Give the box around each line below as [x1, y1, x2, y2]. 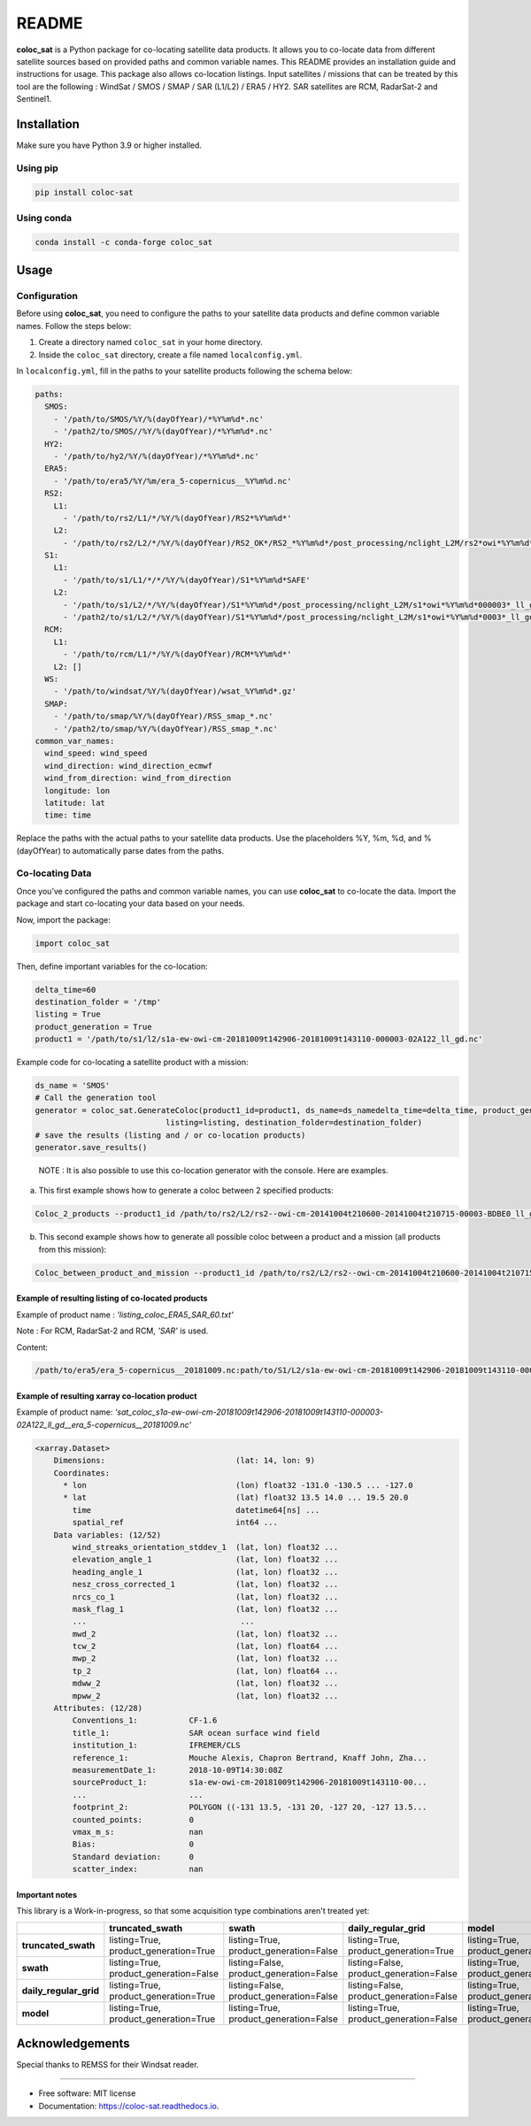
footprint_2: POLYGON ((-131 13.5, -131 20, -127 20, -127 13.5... [72, 1802, 427, 1813]
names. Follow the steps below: [16, 320, 132, 331]
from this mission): [38, 1244, 107, 1255]
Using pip [16, 162, 59, 174]
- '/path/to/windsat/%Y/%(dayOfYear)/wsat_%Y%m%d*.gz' [53, 687, 296, 696]
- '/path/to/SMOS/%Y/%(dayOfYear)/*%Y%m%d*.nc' [53, 414, 265, 424]
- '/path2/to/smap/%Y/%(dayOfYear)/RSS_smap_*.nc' [53, 724, 278, 733]
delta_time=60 [35, 985, 96, 994]
